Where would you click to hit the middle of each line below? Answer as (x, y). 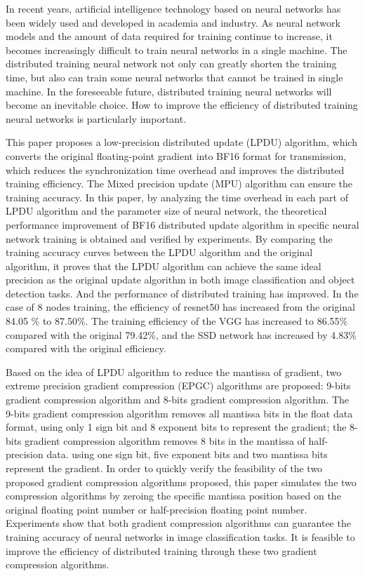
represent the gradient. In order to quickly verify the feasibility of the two (164, 468)
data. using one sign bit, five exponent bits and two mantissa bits (187, 454)
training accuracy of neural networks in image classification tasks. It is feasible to (180, 536)
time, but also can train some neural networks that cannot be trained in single (174, 77)
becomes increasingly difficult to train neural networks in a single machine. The (177, 49)
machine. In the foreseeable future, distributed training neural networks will (169, 91)
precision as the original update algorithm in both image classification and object (180, 280)
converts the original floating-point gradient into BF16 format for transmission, (176, 155)
